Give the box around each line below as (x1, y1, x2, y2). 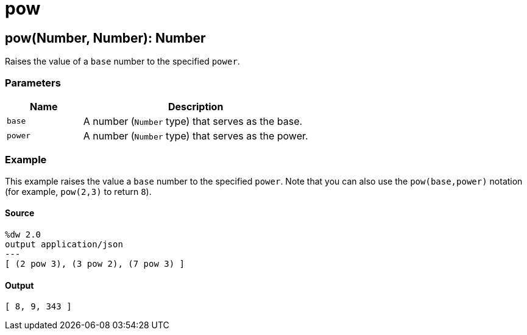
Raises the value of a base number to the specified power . (5, 56, 240, 67)
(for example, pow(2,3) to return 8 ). (5, 186, 152, 197)
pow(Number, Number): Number (5, 30, 206, 46)
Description (168, 100, 224, 113)
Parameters (5, 76, 61, 89)
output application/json (5, 239, 123, 249)
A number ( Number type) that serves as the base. (83, 115, 303, 127)
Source (5, 208, 35, 219)
